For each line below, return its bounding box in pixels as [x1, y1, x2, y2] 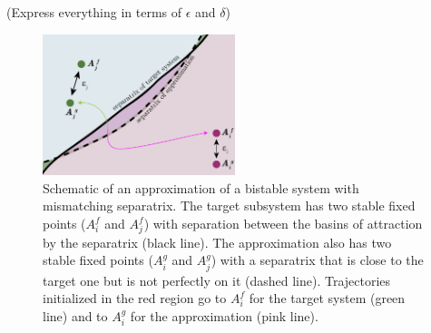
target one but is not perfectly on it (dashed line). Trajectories [43, 270, 391, 289]
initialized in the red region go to [43, 289, 227, 308]
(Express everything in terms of [6, 3, 182, 21]
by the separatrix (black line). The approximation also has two [43, 232, 392, 251]
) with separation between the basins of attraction [143, 214, 423, 233]
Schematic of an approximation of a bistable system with [43, 178, 359, 197]
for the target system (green [249, 289, 406, 308]
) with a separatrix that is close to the [211, 250, 424, 269]
